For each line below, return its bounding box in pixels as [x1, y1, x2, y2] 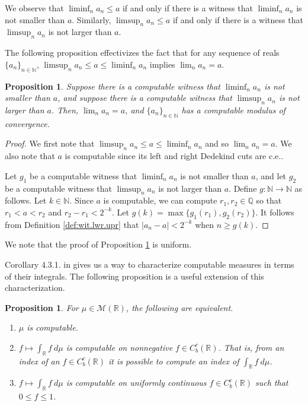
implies [149, 58, 175, 70]
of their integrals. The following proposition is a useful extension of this [5, 269, 264, 282]
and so [205, 137, 229, 150]
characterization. [5, 281, 65, 294]
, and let [255, 169, 287, 182]
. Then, [51, 103, 79, 116]
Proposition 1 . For [5, 301, 79, 313]
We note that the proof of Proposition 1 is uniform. [5, 238, 192, 250]
